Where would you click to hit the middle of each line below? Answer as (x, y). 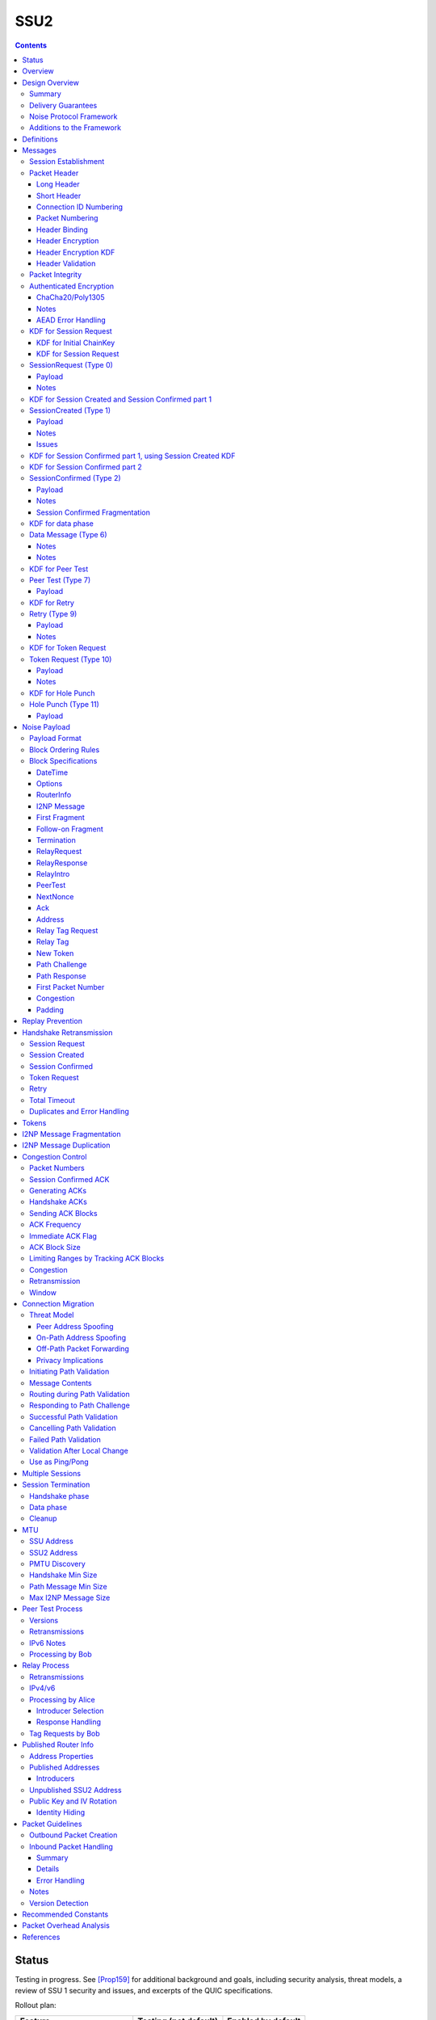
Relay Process (46, 1665)
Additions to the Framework (75, 128)
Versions (44, 1620)
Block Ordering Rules (65, 749)
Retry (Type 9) (53, 614)
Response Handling (69, 1722)
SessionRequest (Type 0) (71, 365)
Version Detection (59, 1903)
